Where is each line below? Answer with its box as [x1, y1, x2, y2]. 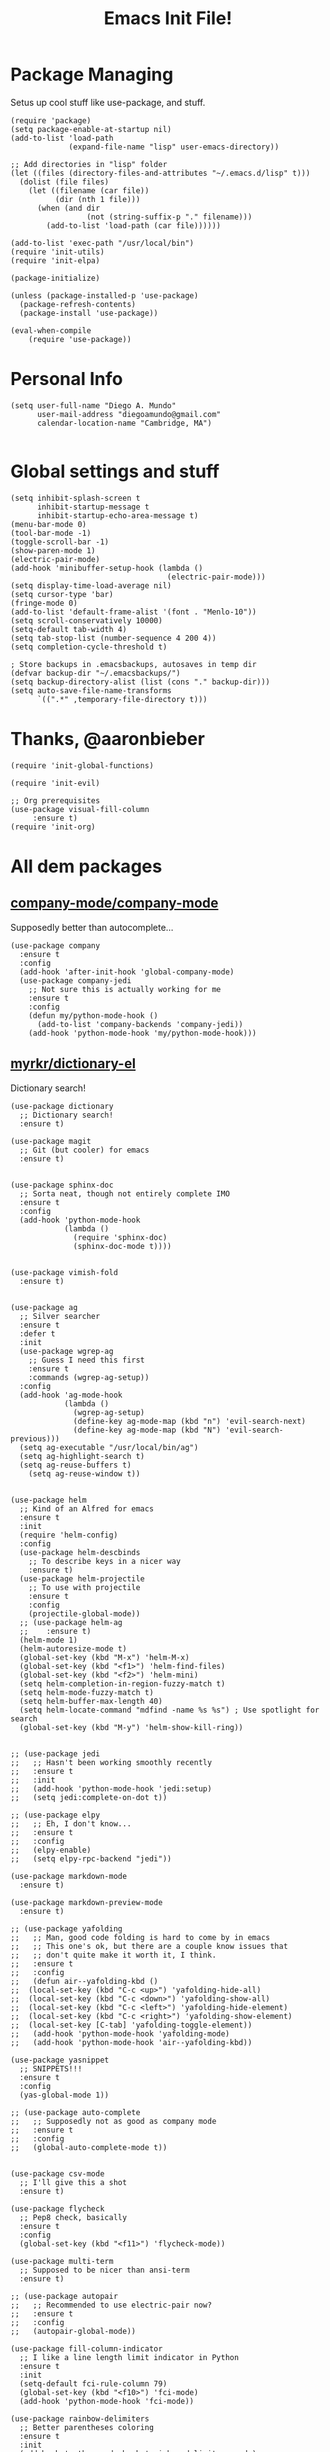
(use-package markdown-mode [10, 1871, 128, 1881]
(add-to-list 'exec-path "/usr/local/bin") [10, 238, 195, 248]
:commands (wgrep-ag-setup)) [28, 1372, 150, 1382]
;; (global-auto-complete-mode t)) [10, 2142, 168, 2152]
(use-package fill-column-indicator [10, 2343, 163, 2354]
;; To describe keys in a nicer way [28, 1556, 182, 1566]
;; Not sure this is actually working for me [28, 984, 222, 994]
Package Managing [10, 63, 174, 86]
